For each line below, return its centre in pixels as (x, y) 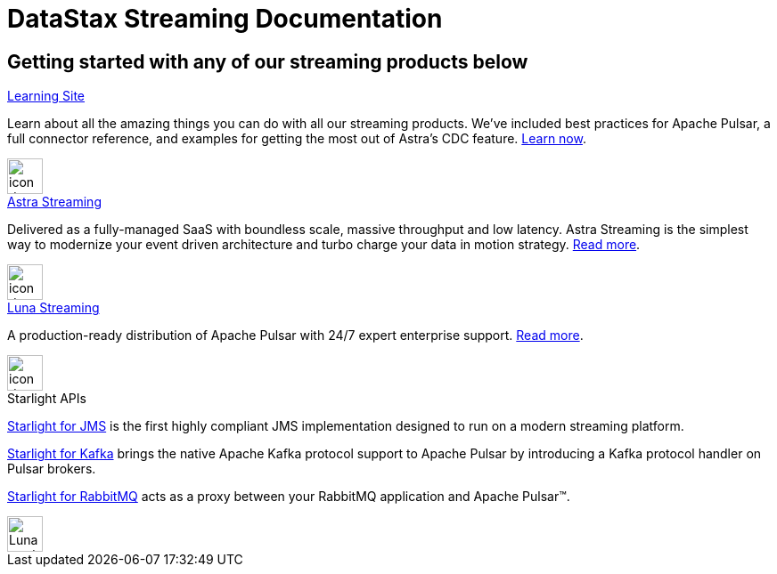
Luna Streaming (53, 308)
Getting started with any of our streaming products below (268, 61)
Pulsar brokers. (52, 469)
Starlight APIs (47, 399)
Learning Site (46, 96)
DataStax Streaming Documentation (225, 19)
